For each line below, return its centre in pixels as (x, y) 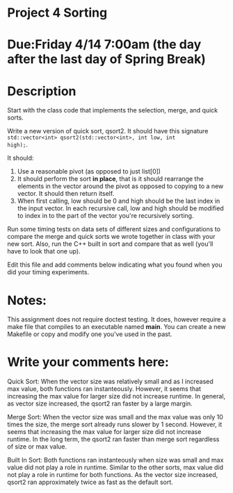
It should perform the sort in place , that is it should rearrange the (110, 179)
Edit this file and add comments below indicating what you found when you (115, 265)
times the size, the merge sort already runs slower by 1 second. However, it (115, 424)
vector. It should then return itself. (66, 194)
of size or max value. (37, 446)
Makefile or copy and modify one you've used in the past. (90, 334)
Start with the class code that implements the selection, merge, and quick (113, 110)
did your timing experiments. (48, 272)
